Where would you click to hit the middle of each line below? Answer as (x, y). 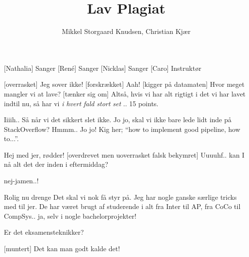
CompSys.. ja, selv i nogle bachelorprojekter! (70, 216)
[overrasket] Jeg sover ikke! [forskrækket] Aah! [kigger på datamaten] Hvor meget (124, 84)
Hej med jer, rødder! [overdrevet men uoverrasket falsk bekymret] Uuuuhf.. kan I (124, 154)
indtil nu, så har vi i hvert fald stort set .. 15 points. (81, 103)
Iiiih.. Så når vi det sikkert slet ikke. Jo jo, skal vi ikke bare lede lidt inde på (118, 120)
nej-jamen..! (21, 181)
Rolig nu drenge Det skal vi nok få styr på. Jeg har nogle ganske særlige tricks (120, 197)
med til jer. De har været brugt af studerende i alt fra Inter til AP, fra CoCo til (122, 206)
